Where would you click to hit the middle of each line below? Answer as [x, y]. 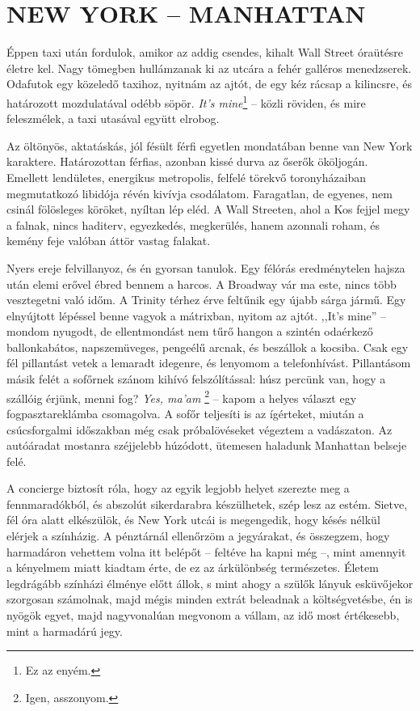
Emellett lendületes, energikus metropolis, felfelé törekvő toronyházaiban [187, 177]
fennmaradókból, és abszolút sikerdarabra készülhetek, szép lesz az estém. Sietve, [207, 504]
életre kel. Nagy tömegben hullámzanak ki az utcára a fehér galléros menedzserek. [209, 68]
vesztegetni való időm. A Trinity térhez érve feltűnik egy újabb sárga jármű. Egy [206, 300]
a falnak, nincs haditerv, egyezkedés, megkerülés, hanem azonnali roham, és [193, 224]
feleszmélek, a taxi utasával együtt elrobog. [113, 118]
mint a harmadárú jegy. [65, 631]
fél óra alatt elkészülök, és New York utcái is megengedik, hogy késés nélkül [193, 520]
